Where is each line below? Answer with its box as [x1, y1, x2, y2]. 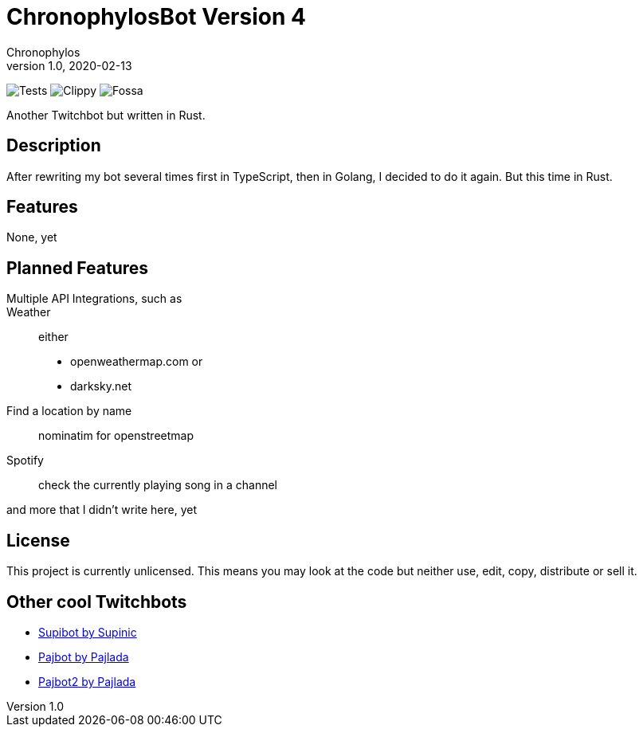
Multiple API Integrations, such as [6, 292, 182, 306]
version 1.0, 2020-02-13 [6, 58, 132, 73]
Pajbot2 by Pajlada [38, 674, 136, 688]
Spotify [6, 453, 44, 468]
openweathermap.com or [70, 355, 203, 369]
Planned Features [6, 257, 149, 278]
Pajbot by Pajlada [38, 649, 129, 664]
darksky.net [70, 379, 131, 394]
